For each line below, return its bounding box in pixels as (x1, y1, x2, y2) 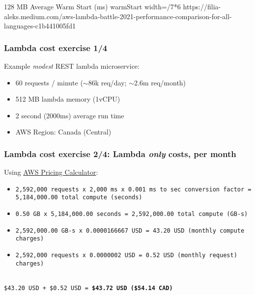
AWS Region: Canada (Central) (15, 127, 112, 137)
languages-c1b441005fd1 (4, 21, 76, 31)
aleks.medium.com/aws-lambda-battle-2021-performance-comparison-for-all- (4, 11, 232, 21)
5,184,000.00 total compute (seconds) (15, 194, 142, 201)
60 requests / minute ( (15, 77, 83, 87)
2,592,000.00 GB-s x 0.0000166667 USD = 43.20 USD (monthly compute (15, 227, 245, 234)
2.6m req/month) (134, 77, 186, 87)
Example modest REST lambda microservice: (4, 61, 140, 71)
